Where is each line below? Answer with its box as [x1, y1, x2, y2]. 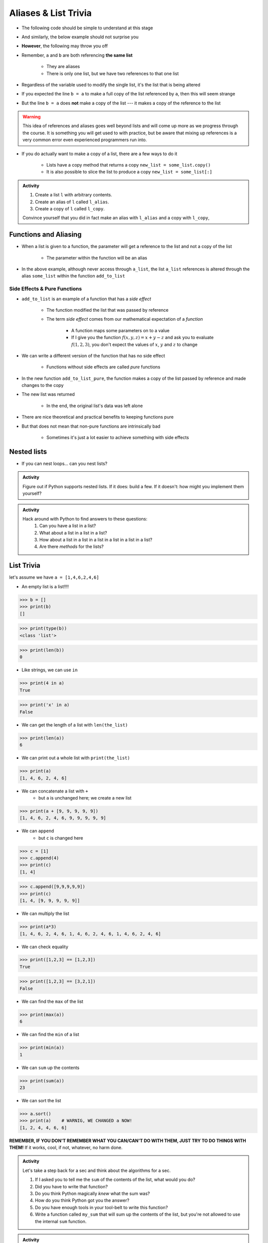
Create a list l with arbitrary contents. [35, 192, 113, 198]
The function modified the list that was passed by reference [46, 307, 169, 313]
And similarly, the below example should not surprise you [21, 34, 139, 40]
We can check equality [21, 944, 68, 950]
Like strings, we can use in [21, 667, 78, 673]
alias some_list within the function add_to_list [21, 273, 125, 279]
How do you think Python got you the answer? [35, 1197, 130, 1203]
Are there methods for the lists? [39, 543, 104, 549]
